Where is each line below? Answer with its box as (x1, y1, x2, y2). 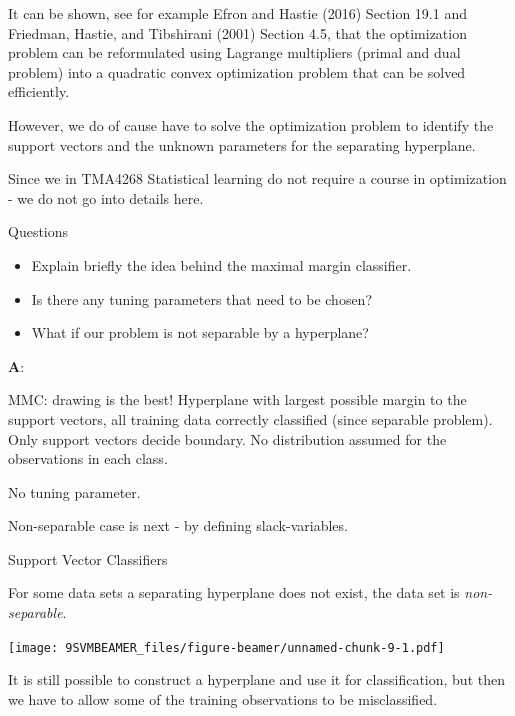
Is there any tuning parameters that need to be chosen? (31, 288, 373, 309)
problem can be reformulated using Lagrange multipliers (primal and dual (8, 42, 461, 63)
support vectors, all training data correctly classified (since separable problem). (8, 408, 493, 429)
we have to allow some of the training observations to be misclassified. (8, 688, 438, 709)
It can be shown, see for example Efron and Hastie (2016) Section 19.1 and (8, 3, 467, 23)
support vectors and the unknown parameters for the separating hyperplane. (8, 134, 476, 155)
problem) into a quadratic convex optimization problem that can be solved (8, 61, 466, 82)
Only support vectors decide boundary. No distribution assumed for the (8, 428, 447, 449)
